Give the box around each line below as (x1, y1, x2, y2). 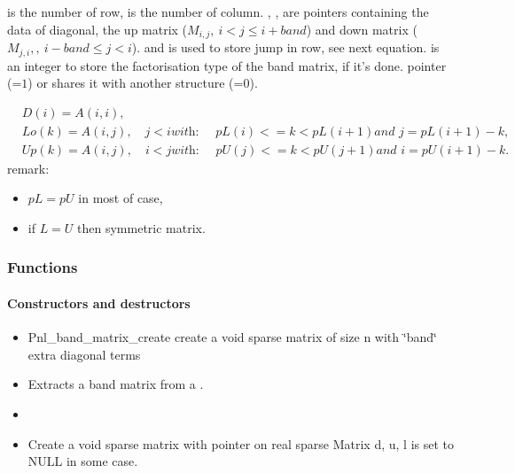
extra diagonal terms (27, 345, 141, 363)
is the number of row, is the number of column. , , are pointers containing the (7, 3, 429, 20)
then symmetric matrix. (77, 218, 206, 237)
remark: (7, 159, 50, 177)
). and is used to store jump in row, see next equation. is (131, 38, 440, 57)
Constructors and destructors (7, 294, 191, 312)
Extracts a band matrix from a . (27, 375, 204, 393)
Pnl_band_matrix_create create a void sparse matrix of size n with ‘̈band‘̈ (27, 328, 437, 346)
